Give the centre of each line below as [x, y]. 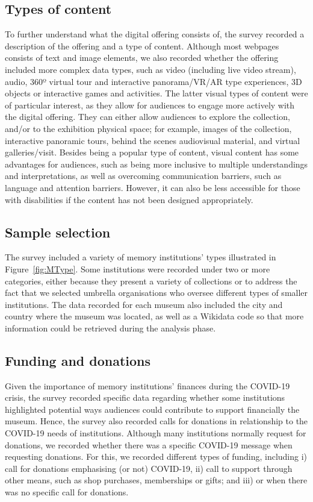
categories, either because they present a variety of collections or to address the [151, 281]
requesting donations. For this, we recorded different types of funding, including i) [156, 457]
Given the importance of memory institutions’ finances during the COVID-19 [147, 385]
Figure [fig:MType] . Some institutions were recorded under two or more [138, 268]
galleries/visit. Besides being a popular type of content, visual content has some [152, 152]
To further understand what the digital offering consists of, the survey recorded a [155, 34]
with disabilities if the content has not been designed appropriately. [129, 199]
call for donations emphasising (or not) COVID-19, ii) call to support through [149, 468]
